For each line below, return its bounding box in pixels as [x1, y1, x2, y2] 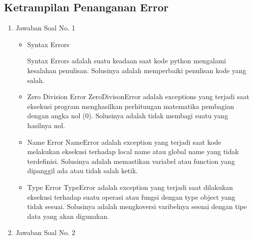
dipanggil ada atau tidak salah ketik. [27, 165, 138, 176]
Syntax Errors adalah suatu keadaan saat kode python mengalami [27, 55, 226, 66]
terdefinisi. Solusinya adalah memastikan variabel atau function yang [27, 156, 235, 166]
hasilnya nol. [27, 120, 65, 130]
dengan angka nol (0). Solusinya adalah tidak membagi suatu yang [27, 110, 228, 121]
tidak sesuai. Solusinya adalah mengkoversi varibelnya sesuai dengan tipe [27, 201, 247, 212]
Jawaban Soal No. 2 [15, 227, 75, 238]
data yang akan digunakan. [27, 211, 110, 221]
